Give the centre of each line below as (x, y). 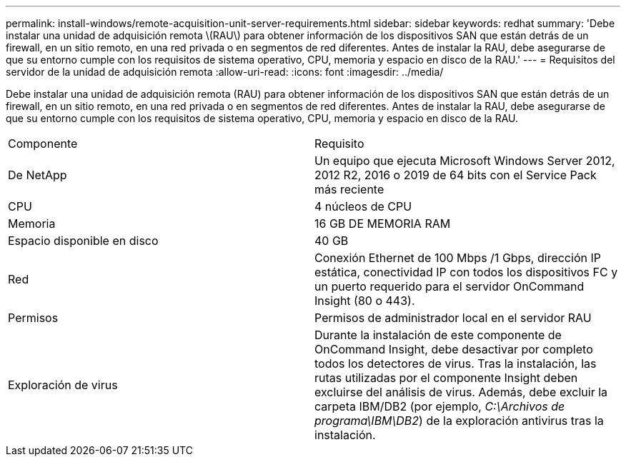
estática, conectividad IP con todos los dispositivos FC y (466, 272)
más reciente (349, 189)
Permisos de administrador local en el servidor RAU (453, 318)
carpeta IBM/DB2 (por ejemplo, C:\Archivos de (440, 406)
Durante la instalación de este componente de (438, 335)
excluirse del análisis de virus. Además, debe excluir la (461, 392)
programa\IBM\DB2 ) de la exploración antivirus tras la (459, 421)
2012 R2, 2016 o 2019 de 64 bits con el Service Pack (456, 175)
